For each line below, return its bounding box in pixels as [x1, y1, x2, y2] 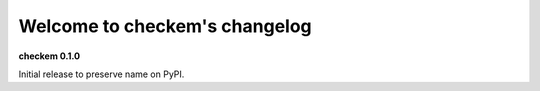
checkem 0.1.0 [18, 50, 80, 62]
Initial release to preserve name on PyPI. [18, 68, 185, 80]
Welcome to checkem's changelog [18, 15, 312, 37]
